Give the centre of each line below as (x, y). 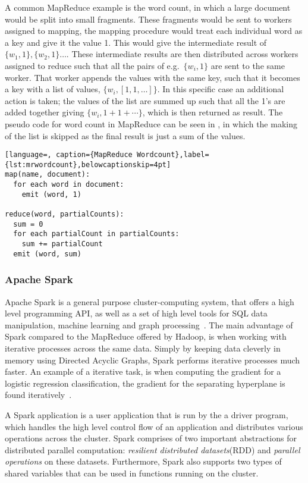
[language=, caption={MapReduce (69, 155)
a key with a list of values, (53, 89)
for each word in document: (69, 185)
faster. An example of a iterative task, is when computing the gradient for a (143, 371)
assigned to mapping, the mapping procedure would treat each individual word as (154, 31)
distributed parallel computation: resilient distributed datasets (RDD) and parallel (153, 449)
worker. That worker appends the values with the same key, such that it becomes (153, 77)
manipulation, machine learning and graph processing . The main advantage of (149, 324)
